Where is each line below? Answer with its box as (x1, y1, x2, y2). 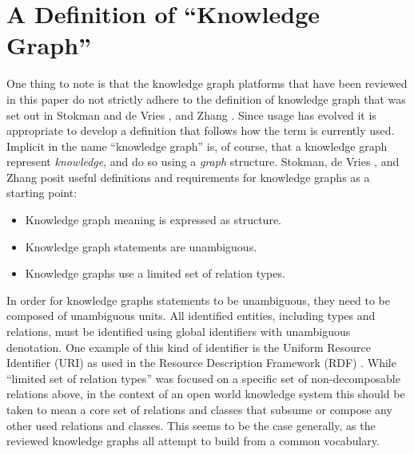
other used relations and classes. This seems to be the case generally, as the (6, 416, 376, 433)
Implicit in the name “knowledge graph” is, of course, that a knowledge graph (6, 137, 388, 154)
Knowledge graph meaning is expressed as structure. (25, 211, 281, 228)
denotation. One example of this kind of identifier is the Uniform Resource (6, 338, 371, 355)
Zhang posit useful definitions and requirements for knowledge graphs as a (6, 168, 370, 185)
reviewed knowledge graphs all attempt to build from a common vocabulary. (6, 432, 380, 449)
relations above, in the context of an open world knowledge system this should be (6, 385, 405, 402)
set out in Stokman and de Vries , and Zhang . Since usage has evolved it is (6, 106, 376, 123)
